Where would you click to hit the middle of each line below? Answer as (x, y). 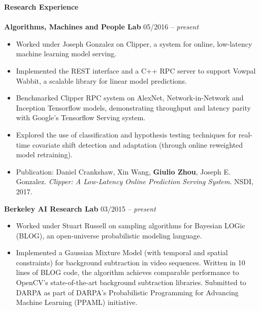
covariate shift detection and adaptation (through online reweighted (138, 144)
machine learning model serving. (66, 54)
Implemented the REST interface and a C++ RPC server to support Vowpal (136, 70)
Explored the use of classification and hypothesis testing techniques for (126, 134)
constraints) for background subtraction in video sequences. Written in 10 (131, 262)
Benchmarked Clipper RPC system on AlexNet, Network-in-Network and (130, 98)
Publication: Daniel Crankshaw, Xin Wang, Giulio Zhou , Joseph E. (123, 171)
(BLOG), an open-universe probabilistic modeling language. (109, 235)
